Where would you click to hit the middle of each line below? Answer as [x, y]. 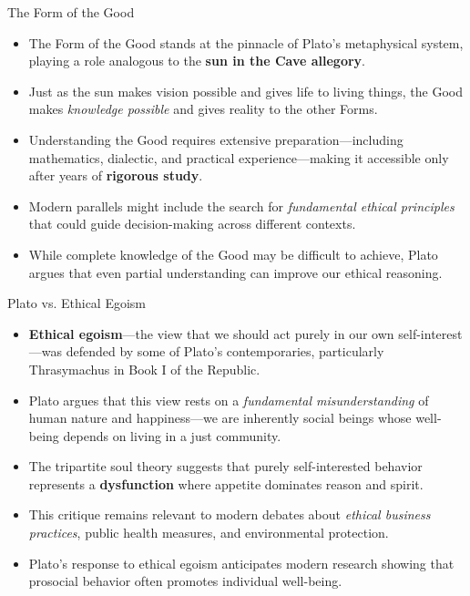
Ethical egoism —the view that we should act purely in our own [211, 333]
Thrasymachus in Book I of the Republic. [144, 369]
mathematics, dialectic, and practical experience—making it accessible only [239, 157]
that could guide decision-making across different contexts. [192, 224]
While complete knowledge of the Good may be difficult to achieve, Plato [233, 254]
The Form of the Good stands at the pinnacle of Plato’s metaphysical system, [246, 42]
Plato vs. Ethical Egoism [77, 303]
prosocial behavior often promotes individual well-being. [185, 581]
